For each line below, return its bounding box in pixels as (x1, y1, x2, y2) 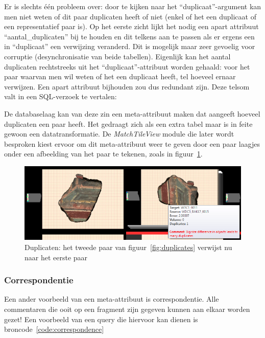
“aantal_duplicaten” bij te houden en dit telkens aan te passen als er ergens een (4, 31, 255, 41)
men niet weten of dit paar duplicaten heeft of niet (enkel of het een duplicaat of (4, 11, 256, 21)
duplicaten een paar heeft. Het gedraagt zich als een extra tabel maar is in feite (4, 118, 253, 129)
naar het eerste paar (25, 252, 88, 262)
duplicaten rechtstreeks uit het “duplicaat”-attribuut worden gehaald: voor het (4, 61, 250, 72)
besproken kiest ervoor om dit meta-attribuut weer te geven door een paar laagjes (4, 138, 260, 149)
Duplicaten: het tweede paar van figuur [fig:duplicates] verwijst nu (25, 241, 232, 252)
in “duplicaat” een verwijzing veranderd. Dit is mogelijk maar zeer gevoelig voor (4, 41, 255, 52)
